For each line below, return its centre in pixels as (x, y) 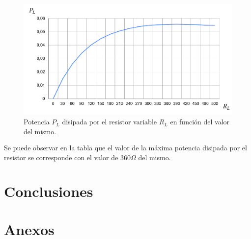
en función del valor (200, 122)
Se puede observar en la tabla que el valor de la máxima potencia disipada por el (125, 148)
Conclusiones (49, 191)
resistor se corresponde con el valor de (61, 157)
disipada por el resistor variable (109, 122)
